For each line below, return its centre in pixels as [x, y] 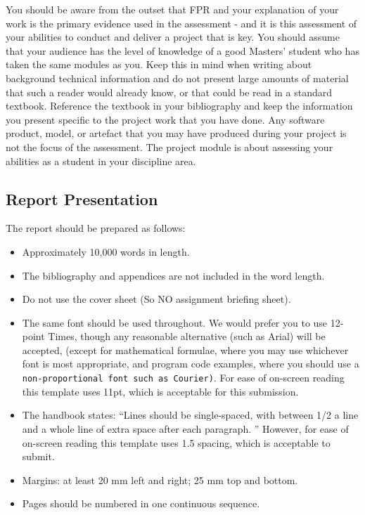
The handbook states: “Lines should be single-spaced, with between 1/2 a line [190, 415]
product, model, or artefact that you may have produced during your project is [176, 133]
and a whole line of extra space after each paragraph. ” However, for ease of [185, 428]
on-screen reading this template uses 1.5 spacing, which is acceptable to [176, 442]
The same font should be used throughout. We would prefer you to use [175, 322]
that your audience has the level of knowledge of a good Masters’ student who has [182, 50]
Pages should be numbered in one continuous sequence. [141, 503]
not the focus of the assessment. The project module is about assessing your [169, 146]
